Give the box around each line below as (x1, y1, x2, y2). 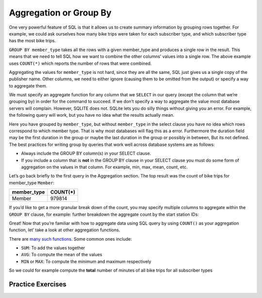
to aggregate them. (9, 83, 48, 88)
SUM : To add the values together (21, 245, 85, 251)
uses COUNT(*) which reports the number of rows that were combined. (9, 60, 152, 66)
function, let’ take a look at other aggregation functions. (9, 227, 120, 233)
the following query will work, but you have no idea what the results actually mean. (9, 112, 175, 118)
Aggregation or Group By (9, 7, 112, 18)
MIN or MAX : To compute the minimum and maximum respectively (21, 258, 151, 264)
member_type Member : (9, 180, 55, 186)
